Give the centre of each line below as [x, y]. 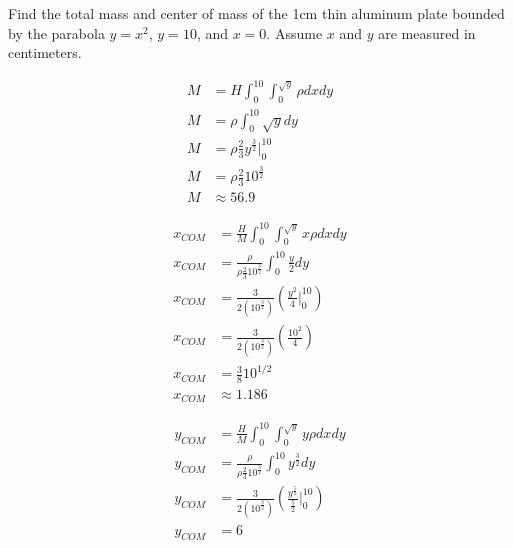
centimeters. [45, 52]
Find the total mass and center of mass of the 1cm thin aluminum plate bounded [256, 13]
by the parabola [56, 32]
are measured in [427, 32]
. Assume [294, 32]
